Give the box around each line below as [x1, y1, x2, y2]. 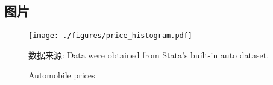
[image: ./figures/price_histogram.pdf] [28, 31, 193, 40]
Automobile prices [28, 69, 95, 81]
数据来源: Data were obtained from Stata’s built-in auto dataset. [28, 48, 269, 61]
